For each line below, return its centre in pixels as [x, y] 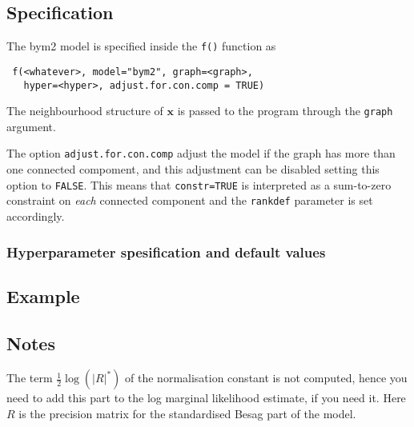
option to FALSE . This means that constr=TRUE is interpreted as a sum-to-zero [199, 184]
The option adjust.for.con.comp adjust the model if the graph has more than [201, 153]
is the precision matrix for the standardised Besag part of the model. [187, 413]
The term [30, 378]
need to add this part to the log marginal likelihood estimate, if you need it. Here [206, 398]
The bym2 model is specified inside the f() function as [141, 46]
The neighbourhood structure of [85, 111]
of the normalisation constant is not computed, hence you [266, 378]
